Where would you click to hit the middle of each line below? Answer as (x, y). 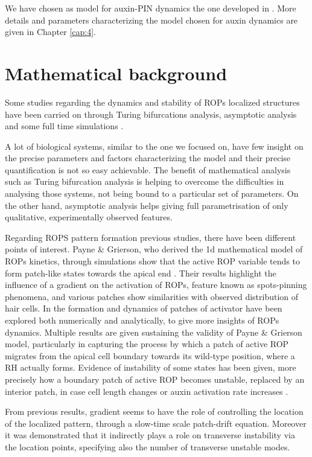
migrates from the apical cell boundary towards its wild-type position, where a (150, 355)
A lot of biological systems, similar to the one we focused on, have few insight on (154, 146)
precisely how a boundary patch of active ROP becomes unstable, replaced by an (155, 379)
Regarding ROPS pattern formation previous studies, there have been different (151, 237)
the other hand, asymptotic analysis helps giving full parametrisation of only (147, 205)
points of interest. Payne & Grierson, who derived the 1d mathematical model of (154, 249)
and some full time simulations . (64, 126)
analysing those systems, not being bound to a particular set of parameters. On (152, 193)
